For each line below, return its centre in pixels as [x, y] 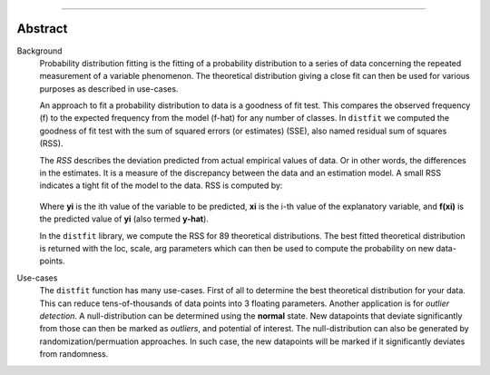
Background [39, 51]
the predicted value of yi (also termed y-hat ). [124, 219]
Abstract [42, 29]
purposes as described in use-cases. [109, 89]
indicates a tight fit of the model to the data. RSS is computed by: [161, 185]
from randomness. [74, 354]
